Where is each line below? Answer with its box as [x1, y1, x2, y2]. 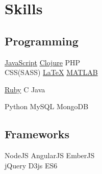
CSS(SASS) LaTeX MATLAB [5, 67, 98, 78]
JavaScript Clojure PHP [5, 57, 81, 67]
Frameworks [5, 126, 70, 142]
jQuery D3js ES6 [5, 160, 58, 170]
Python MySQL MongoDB [5, 101, 89, 112]
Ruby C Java [5, 84, 45, 94]
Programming [5, 33, 79, 48]
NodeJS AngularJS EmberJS [5, 150, 95, 161]
